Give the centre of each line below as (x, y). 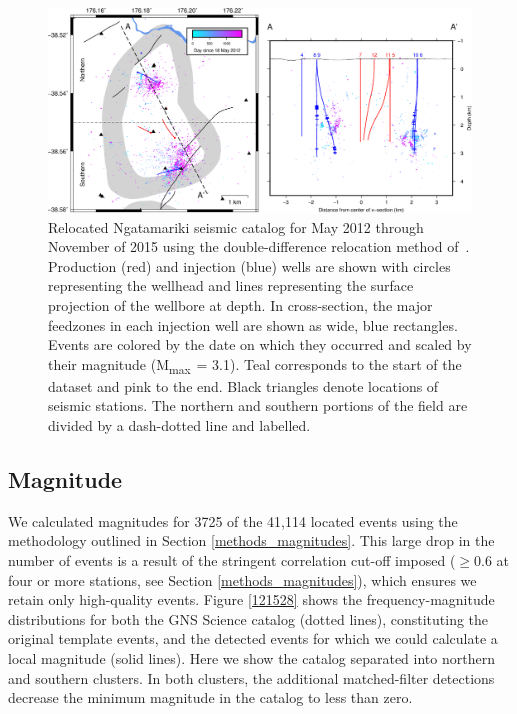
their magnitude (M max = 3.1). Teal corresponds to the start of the (255, 365)
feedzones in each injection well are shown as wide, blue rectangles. (253, 324)
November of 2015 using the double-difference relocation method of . (259, 246)
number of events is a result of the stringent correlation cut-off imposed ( (232, 560)
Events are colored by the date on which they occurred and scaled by (260, 344)
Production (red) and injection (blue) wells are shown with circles (249, 265)
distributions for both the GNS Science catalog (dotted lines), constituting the (248, 618)
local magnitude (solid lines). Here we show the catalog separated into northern (251, 657)
